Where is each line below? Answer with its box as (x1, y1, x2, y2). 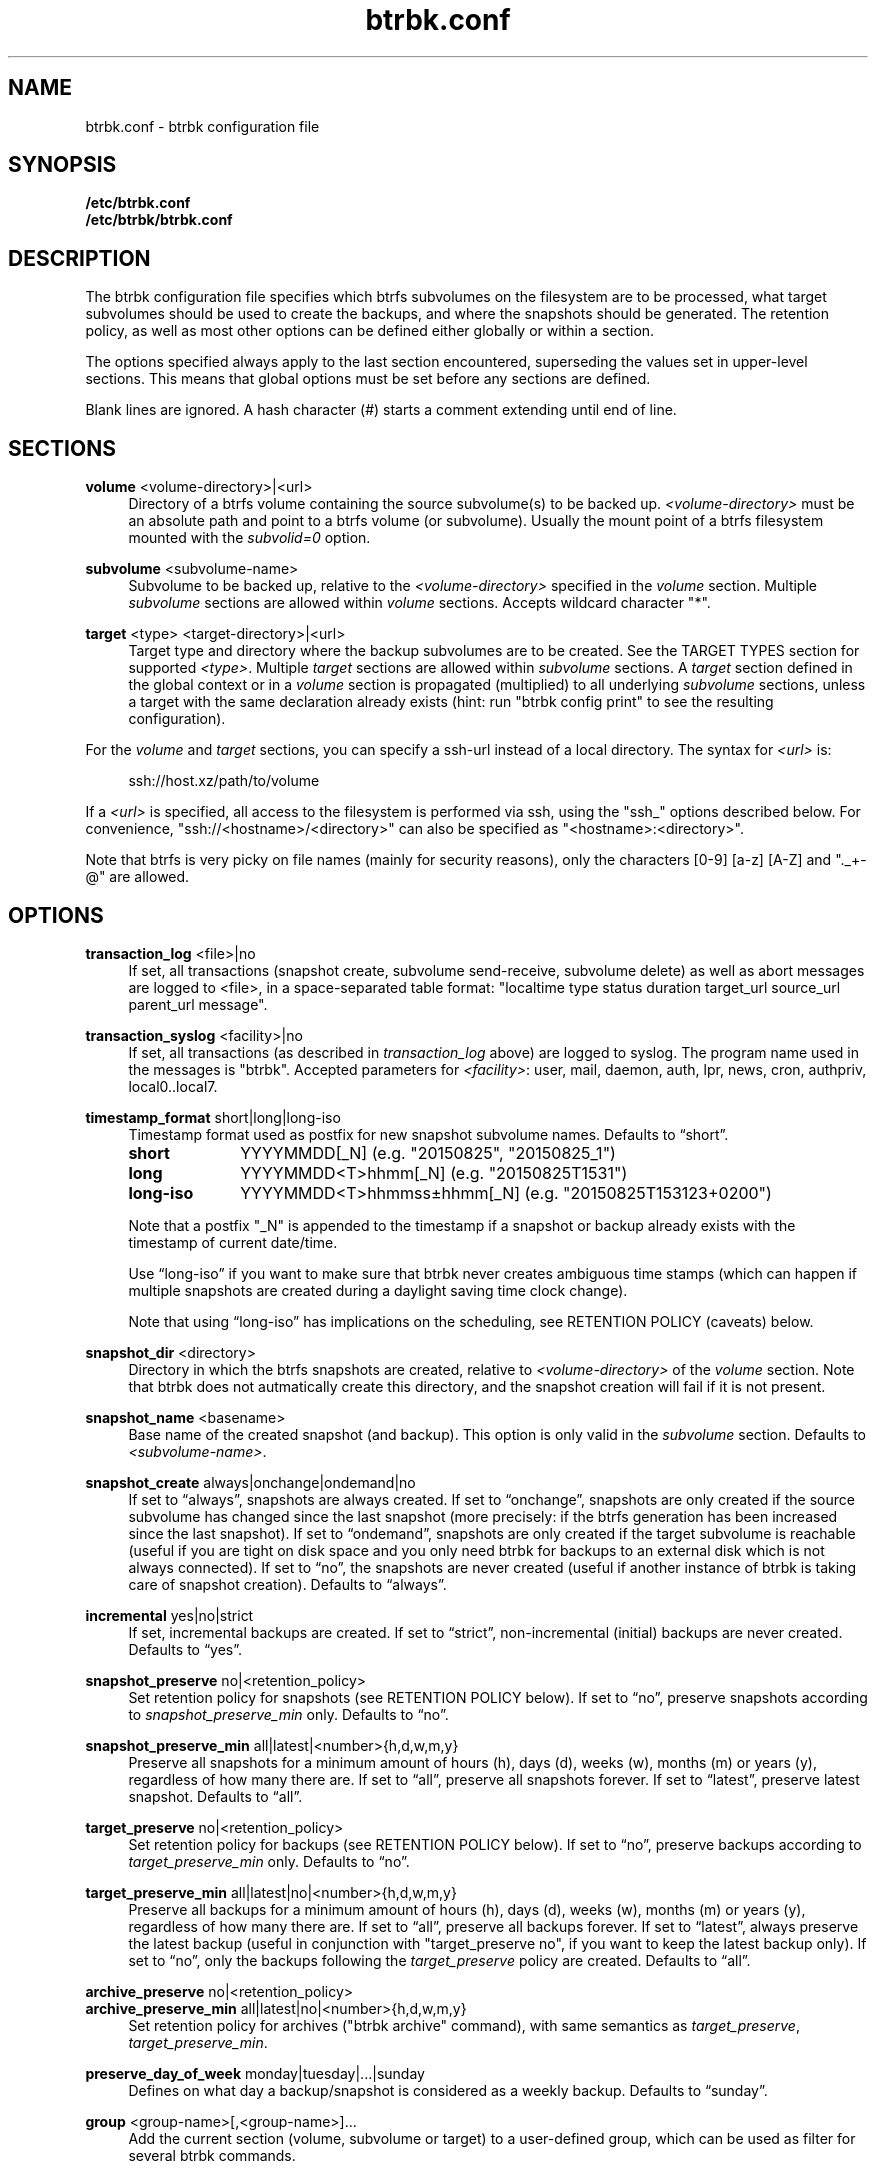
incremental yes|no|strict (85, 1606, 254, 1624)
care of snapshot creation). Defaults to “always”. (128, 1575, 447, 1593)
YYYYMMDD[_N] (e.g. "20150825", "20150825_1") (240, 1142, 616, 1163)
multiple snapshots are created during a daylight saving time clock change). (128, 1281, 628, 1299)
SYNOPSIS (8, 152, 117, 178)
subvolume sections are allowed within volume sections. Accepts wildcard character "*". (128, 594, 711, 612)
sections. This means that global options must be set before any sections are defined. (85, 370, 651, 388)
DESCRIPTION (8, 245, 151, 271)
